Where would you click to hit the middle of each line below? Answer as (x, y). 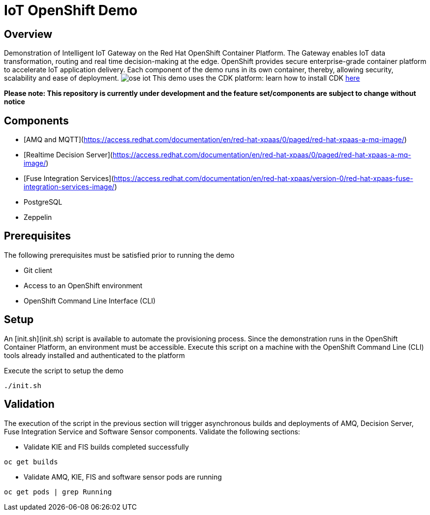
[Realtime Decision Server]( (68, 155)
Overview (28, 34)
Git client (38, 270)
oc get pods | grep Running (58, 492)
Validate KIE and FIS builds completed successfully (106, 447)
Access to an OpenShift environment (83, 285)
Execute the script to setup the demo (64, 370)
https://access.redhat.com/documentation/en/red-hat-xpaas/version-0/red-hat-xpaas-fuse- (263, 179)
